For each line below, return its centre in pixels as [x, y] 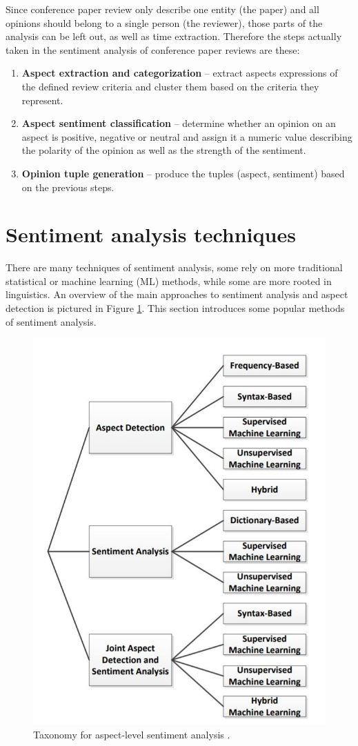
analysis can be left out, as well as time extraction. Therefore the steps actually [174, 36]
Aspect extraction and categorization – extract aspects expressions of [180, 73]
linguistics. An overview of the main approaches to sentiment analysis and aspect [177, 294]
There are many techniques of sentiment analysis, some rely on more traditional [174, 267]
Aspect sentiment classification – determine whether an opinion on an [179, 123]
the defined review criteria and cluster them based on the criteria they [170, 86]
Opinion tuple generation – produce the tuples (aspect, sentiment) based [183, 173]
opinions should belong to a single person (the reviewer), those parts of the [164, 22]
